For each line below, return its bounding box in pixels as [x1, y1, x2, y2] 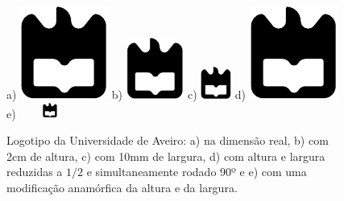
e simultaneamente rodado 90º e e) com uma [86, 163, 307, 180]
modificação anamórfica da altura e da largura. [6, 178, 238, 195]
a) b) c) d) [6, 86, 246, 102]
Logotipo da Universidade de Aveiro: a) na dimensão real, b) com [6, 132, 329, 149]
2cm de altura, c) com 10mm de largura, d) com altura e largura [6, 147, 325, 164]
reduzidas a [6, 163, 63, 180]
